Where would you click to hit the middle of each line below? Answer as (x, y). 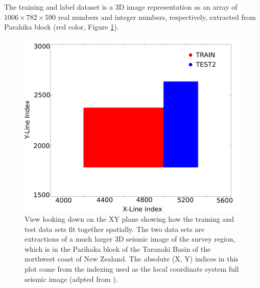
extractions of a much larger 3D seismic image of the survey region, (130, 239)
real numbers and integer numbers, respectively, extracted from (157, 17)
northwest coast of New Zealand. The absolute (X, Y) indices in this (132, 259)
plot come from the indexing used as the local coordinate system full (132, 269)
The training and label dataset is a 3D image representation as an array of (121, 7)
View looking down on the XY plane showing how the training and (129, 219)
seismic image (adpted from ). (71, 279)
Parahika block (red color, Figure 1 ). (62, 27)
